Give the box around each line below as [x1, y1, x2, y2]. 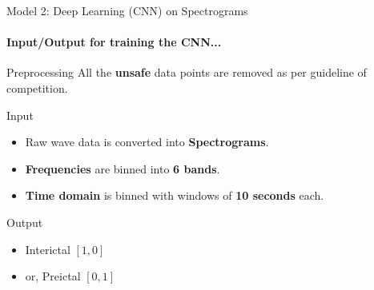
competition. [6, 79, 68, 96]
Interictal [25, 240, 70, 257]
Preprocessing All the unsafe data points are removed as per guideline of [6, 64, 367, 81]
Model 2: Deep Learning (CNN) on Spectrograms [6, 2, 248, 18]
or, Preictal [25, 268, 81, 284]
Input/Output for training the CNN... [6, 34, 222, 50]
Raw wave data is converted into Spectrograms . [25, 133, 269, 150]
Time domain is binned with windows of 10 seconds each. [25, 187, 324, 204]
